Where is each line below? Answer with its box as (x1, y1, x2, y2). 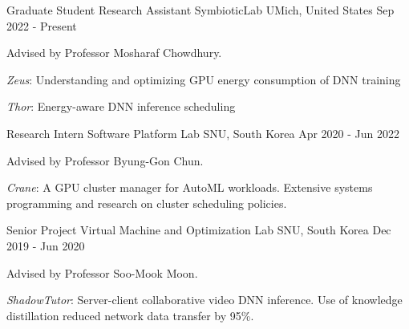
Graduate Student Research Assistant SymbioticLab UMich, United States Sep (6, 2, 395, 18)
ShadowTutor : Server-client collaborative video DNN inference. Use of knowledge (6, 291, 403, 308)
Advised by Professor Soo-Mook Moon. (6, 264, 198, 281)
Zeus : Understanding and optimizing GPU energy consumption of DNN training (6, 71, 401, 87)
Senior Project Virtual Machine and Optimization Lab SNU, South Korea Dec (6, 221, 391, 238)
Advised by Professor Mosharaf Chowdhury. (6, 44, 222, 61)
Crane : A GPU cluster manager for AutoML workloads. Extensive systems (6, 179, 373, 196)
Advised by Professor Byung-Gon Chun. (6, 152, 204, 169)
